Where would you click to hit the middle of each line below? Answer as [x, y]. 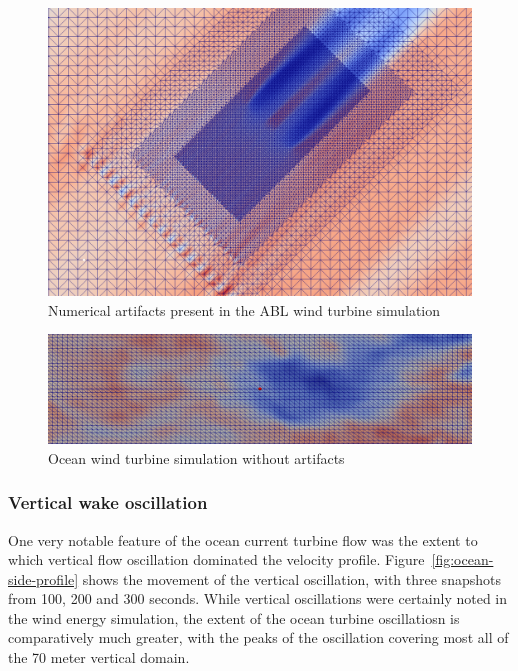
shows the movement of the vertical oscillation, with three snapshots [291, 578]
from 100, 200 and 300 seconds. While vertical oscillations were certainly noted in [257, 598]
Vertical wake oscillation [108, 502]
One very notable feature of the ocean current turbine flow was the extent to [243, 539]
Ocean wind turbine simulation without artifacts [196, 457]
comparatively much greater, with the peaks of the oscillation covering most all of [258, 637]
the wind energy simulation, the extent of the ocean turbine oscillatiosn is [234, 617]
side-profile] [43, 578]
